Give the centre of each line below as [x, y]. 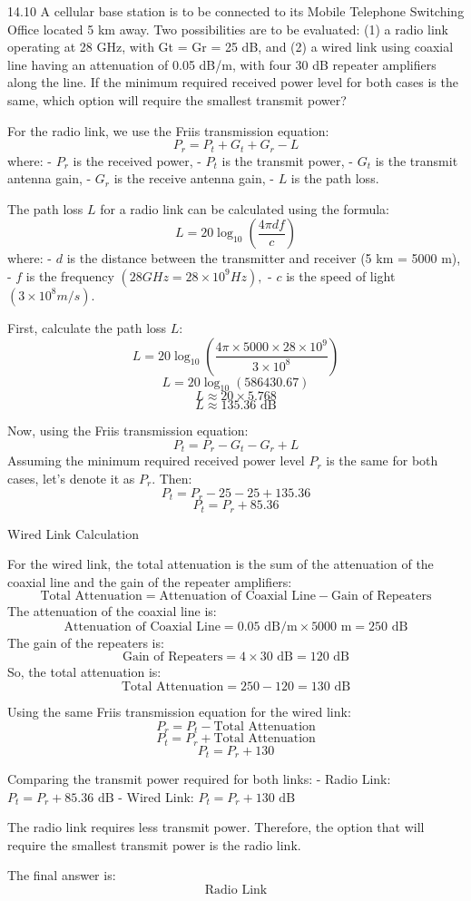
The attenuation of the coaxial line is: [112, 611]
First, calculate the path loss [87, 327]
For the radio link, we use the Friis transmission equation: [168, 130]
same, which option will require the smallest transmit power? [177, 99]
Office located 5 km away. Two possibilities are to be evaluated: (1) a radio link [228, 29]
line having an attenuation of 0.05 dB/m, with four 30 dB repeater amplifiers [222, 64]
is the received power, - [137, 160]
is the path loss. [335, 178]
